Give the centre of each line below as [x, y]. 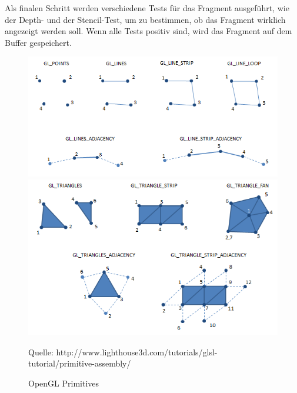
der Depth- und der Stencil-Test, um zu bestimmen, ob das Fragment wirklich [145, 19]
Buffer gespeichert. [38, 42]
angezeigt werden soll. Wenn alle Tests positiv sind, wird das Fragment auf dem [148, 31]
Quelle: [41, 352]
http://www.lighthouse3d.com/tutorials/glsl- [137, 352]
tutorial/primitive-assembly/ [80, 363]
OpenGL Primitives [64, 383]
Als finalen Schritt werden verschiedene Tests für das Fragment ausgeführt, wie [147, 8]
